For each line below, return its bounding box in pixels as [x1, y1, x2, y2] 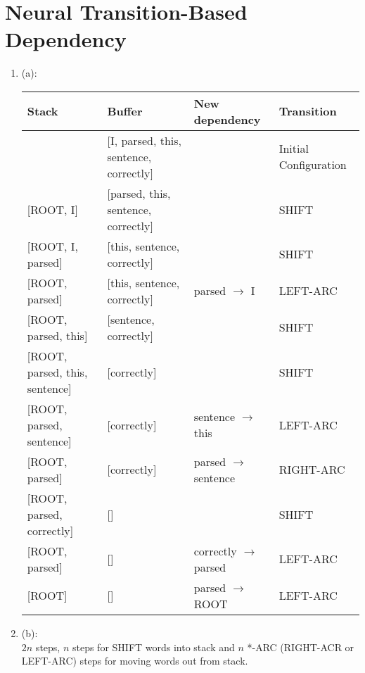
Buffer [107, 103, 143, 120]
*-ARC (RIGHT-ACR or [247, 639, 354, 654]
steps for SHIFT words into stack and [72, 639, 235, 654]
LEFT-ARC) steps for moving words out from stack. [21, 653, 248, 668]
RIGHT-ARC [278, 461, 345, 478]
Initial [278, 140, 309, 157]
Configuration [278, 156, 347, 173]
